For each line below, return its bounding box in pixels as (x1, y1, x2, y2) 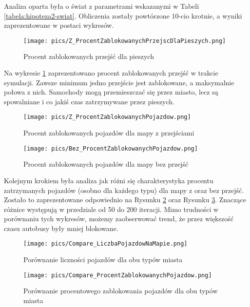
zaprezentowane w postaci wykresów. (4, 20, 114, 30)
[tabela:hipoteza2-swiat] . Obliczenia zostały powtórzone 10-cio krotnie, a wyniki (4, 10, 242, 20)
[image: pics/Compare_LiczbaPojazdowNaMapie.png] (23, 240, 188, 248)
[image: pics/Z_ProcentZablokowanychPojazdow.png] (23, 114, 191, 121)
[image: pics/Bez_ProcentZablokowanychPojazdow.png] (23, 145, 198, 152)
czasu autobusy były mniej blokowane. (4, 223, 118, 233)
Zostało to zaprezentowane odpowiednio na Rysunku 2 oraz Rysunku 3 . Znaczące (4, 194, 246, 205)
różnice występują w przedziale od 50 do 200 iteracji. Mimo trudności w (4, 204, 219, 214)
